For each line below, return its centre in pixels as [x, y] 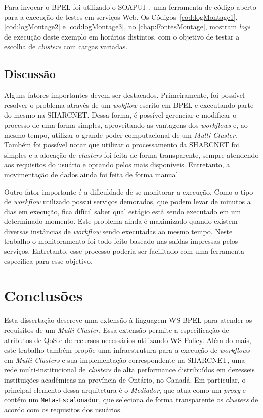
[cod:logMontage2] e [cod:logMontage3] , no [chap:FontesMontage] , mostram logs [127, 27]
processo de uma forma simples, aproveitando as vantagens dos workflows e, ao [126, 124]
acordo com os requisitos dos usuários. [63, 409]
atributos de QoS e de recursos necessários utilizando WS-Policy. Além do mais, [128, 340]
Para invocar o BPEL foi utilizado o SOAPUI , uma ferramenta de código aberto [130, 7]
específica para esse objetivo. [48, 261]
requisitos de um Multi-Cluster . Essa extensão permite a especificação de [117, 330]
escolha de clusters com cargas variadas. [66, 46]
